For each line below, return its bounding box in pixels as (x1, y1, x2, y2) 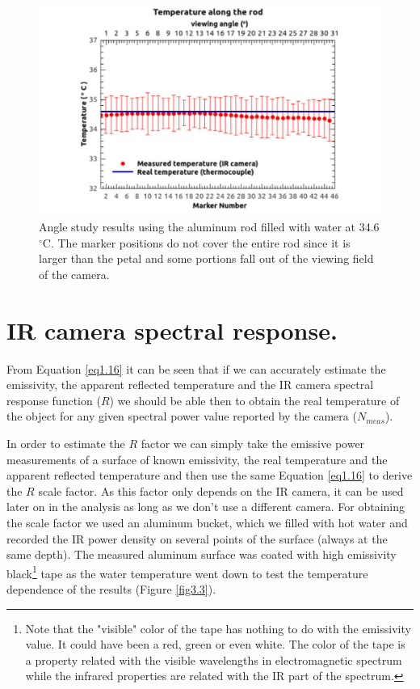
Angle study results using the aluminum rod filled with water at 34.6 (39, 218, 380, 235)
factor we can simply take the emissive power (141, 434, 365, 451)
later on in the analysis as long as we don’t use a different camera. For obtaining (6, 498, 405, 515)
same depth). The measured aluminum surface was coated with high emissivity (6, 546, 397, 563)
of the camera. (39, 265, 110, 282)
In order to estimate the (6, 434, 125, 451)
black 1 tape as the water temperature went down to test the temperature (6, 562, 368, 581)
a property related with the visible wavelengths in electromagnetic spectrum (25, 651, 402, 668)
